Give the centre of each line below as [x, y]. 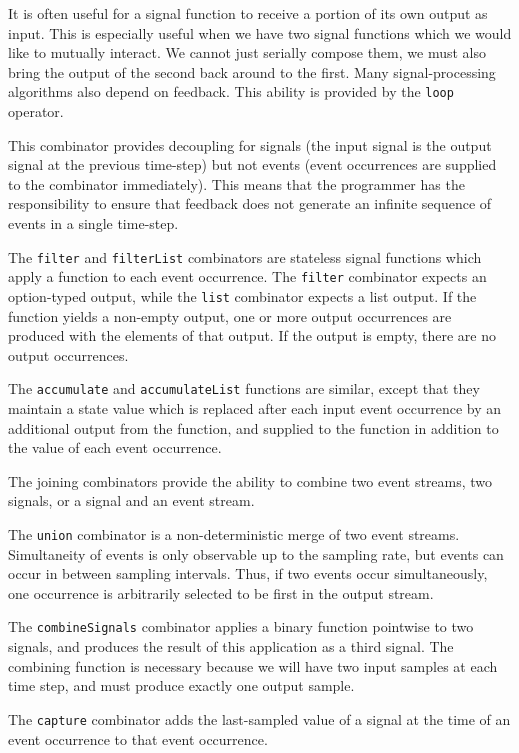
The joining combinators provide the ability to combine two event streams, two [250, 480]
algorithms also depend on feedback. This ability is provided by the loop [231, 91]
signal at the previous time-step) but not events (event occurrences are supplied [252, 164]
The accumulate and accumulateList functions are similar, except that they [244, 388]
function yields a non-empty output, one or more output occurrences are [230, 315]
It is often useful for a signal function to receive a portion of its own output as [248, 13]
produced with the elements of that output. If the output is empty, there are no [252, 335]
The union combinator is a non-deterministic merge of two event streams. [234, 533]
